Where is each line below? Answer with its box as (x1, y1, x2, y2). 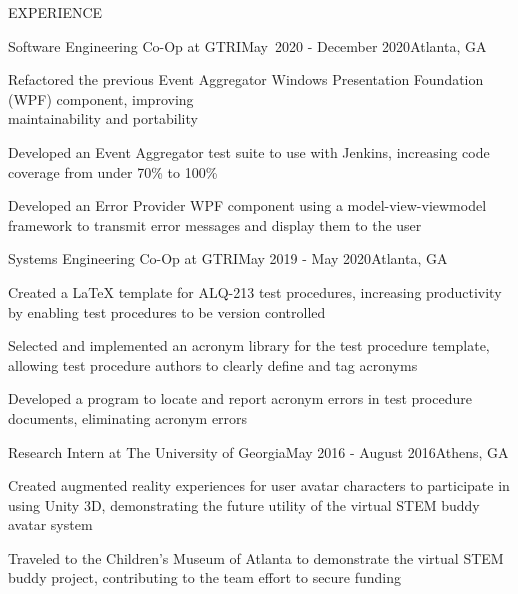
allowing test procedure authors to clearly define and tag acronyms (8, 354, 418, 375)
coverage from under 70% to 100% (8, 161, 218, 182)
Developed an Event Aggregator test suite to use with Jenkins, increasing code (8, 141, 490, 162)
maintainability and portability (8, 108, 198, 129)
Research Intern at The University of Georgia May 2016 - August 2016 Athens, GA (8, 441, 509, 462)
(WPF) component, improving (8, 88, 194, 109)
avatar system (8, 514, 93, 535)
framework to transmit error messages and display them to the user (8, 214, 422, 235)
